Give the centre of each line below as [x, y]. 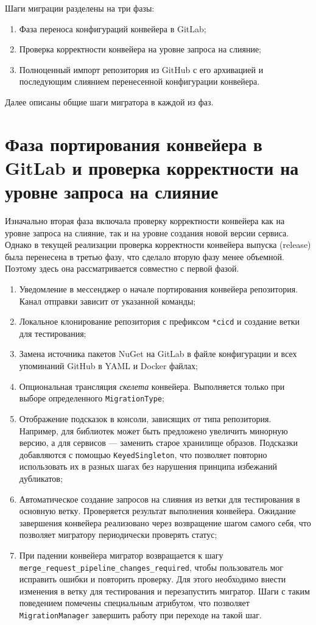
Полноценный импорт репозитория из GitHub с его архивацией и [141, 69]
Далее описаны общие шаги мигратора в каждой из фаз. [109, 101]
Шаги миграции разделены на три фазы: [80, 8]
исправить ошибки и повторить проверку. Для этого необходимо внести [153, 579]
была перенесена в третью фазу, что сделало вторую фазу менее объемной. [145, 256]
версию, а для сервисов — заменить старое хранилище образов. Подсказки [158, 443]
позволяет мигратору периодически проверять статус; [118, 535]
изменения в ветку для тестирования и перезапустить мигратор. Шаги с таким [164, 591]
